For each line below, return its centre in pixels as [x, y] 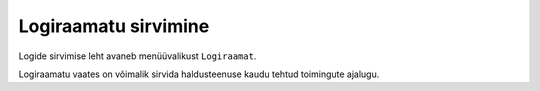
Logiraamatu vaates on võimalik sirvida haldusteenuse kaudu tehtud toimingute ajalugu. [199, 74]
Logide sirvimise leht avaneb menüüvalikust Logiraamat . [137, 56]
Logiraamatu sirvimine [114, 26]
